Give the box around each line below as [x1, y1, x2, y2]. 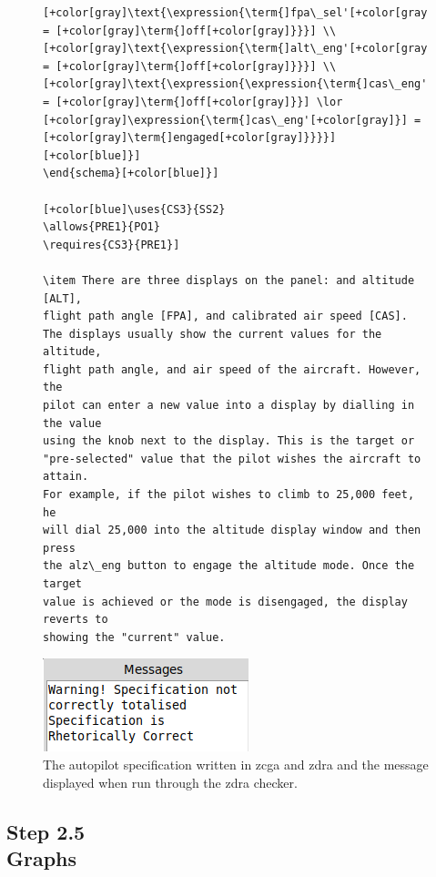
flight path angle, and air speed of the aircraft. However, [43, 362, 421, 376]
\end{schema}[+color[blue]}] [43, 167, 219, 180]
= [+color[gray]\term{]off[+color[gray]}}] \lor [43, 95, 343, 108]
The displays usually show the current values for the [43, 327, 382, 341]
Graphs [6, 843, 77, 872]
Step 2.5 [6, 817, 86, 845]
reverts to [43, 613, 108, 627]
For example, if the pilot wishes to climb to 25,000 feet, [43, 488, 415, 502]
